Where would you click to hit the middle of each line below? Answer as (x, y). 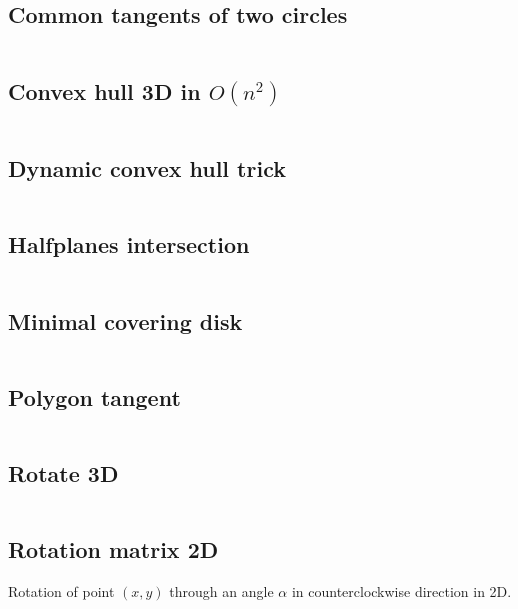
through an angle (221, 590)
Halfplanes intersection (129, 244)
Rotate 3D (63, 472)
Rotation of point (61, 590)
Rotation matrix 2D (113, 549)
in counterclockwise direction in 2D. (401, 590)
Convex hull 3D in (104, 90)
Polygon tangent (94, 396)
